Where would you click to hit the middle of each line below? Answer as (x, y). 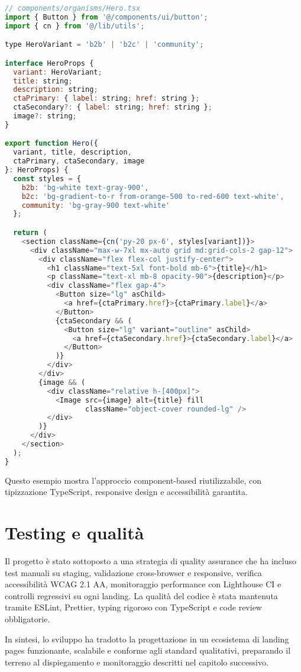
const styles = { (47, 179)
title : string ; (43, 81)
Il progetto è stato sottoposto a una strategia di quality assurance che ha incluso (150, 560)
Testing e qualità (75, 532)
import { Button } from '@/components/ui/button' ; (106, 17)
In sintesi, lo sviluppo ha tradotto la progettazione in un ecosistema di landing (147, 639)
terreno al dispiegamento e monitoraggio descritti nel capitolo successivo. (137, 662)
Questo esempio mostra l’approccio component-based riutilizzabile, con (133, 480)
